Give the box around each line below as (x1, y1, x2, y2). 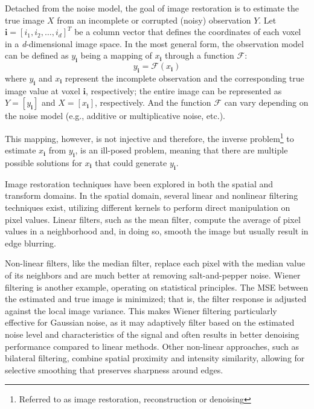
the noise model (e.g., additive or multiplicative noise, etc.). (5, 109, 225, 122)
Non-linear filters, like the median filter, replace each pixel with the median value (5, 257, 306, 269)
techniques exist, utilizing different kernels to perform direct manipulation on (5, 201, 290, 213)
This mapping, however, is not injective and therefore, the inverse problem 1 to (5, 130, 294, 144)
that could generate (95, 156, 167, 169)
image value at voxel (5, 84, 80, 97)
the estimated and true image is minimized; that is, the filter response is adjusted (5, 292, 307, 305)
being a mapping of (80, 49, 152, 62)
